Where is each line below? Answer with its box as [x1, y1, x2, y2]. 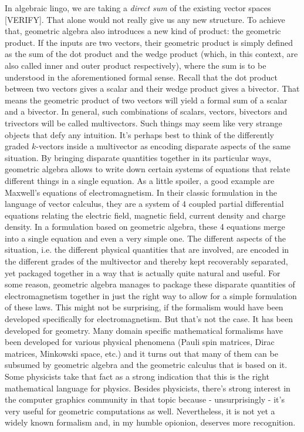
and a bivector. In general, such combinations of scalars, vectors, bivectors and [5, 105, 288, 118]
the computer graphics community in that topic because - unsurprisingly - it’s [5, 393, 285, 406]
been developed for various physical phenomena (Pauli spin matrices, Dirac [5, 336, 275, 348]
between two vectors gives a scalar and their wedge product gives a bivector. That [5, 82, 300, 95]
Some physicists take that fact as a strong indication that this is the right [5, 370, 269, 382]
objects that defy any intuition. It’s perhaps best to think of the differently [5, 128, 274, 140]
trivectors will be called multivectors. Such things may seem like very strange [5, 116, 282, 129]
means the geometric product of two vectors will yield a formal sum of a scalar [5, 93, 288, 106]
